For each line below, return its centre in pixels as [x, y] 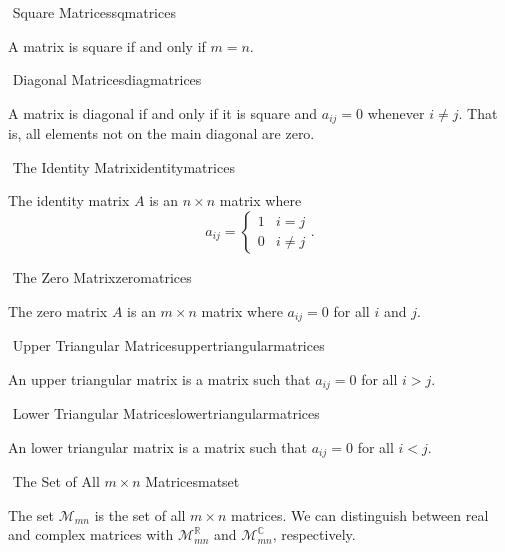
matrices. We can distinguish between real [360, 514]
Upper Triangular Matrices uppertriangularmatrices [168, 345]
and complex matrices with [91, 534]
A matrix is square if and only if [107, 45]
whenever [396, 112]
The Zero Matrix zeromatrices [102, 277]
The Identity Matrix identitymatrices [123, 166]
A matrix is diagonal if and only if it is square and [163, 112]
